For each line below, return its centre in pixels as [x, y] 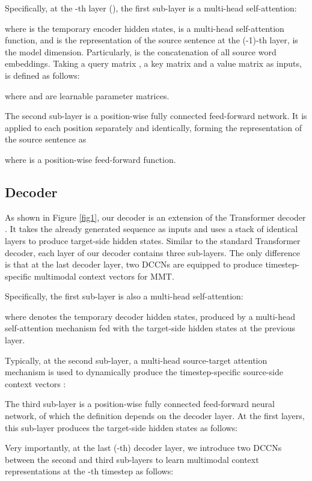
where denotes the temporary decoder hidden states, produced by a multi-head [150, 316]
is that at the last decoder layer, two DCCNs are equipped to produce [134, 264]
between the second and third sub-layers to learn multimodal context [132, 459]
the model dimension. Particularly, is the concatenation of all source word [141, 51]
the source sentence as [46, 139]
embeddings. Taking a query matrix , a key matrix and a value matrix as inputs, [153, 63]
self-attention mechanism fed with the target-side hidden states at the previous [150, 328]
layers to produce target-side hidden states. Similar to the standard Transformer [153, 240]
